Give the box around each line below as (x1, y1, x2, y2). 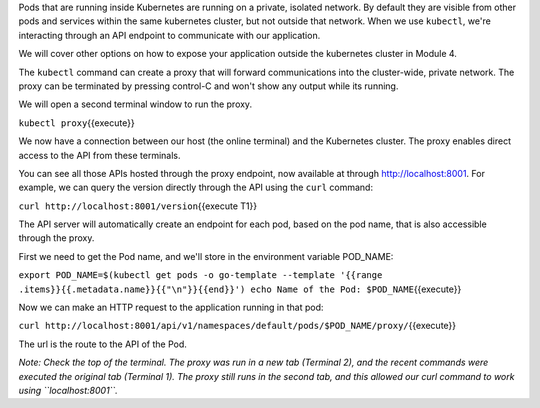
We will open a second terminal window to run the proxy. (18, 98, 253, 110)
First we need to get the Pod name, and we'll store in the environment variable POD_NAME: (18, 250, 394, 262)
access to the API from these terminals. (18, 149, 181, 161)
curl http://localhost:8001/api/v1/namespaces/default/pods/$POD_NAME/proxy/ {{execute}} (18, 320, 457, 332)
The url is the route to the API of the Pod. (18, 338, 187, 350)
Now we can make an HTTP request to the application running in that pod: (18, 301, 324, 314)
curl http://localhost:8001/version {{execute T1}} (18, 200, 258, 212)
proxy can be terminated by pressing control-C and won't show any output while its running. (18, 80, 399, 92)
